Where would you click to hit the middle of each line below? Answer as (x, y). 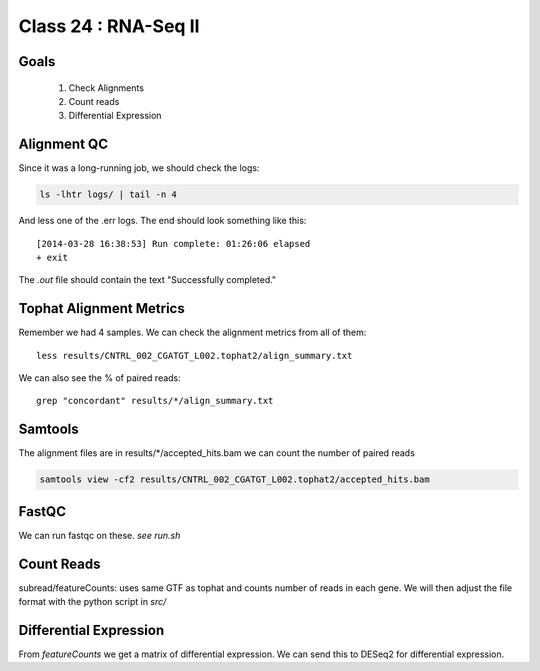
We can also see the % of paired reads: (100, 378)
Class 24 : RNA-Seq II (109, 26)
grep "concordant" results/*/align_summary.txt (155, 401)
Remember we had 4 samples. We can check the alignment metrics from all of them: (192, 332)
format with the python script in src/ (92, 602)
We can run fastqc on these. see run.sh (99, 535)
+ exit (52, 257)
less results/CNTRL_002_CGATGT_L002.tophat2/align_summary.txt (194, 355)
